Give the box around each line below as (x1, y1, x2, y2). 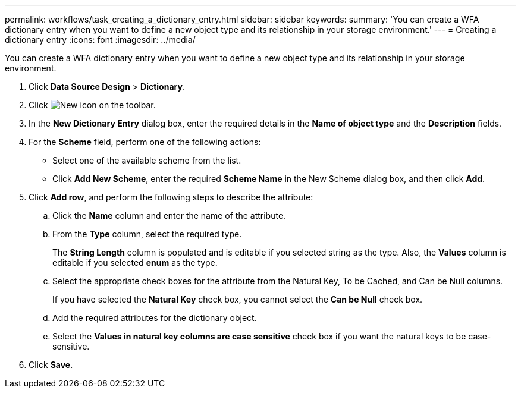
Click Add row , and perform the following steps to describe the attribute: (29, 192, 313, 202)
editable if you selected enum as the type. (52, 257, 218, 268)
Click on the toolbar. (29, 100, 156, 110)
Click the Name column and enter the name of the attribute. (52, 210, 286, 221)
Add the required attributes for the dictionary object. (52, 313, 257, 323)
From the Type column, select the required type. (52, 229, 242, 239)
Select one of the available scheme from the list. (52, 155, 241, 165)
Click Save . (29, 360, 73, 370)
